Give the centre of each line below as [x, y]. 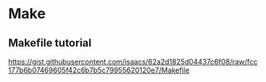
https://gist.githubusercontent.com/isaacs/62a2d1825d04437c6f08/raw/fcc [133, 61]
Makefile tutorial [50, 43]
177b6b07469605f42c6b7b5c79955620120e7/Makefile [99, 70]
